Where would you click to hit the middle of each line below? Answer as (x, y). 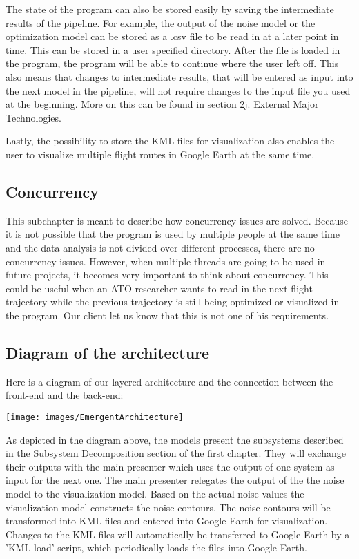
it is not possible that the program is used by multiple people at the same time (173, 234)
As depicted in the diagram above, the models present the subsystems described (175, 439)
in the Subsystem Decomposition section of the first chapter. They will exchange (176, 453)
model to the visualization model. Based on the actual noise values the (155, 493)
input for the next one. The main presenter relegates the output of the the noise (175, 480)
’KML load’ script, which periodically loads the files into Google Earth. (156, 548)
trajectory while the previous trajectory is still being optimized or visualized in (173, 302)
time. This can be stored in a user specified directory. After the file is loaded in (173, 49)
